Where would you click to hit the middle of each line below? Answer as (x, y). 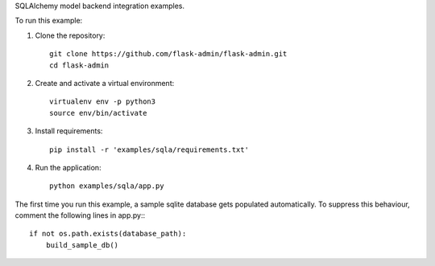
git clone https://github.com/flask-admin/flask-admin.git (168, 54)
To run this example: (49, 21)
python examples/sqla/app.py (107, 186)
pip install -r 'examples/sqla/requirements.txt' (149, 149)
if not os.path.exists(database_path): (108, 234)
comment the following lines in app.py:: (80, 215)
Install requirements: (69, 131)
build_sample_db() (82, 245)
